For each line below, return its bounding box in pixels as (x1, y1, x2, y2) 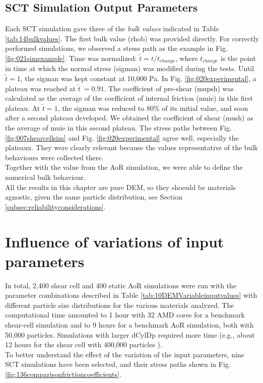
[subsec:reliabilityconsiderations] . (5, 201, 106, 212)
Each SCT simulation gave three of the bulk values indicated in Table (5, 23, 219, 34)
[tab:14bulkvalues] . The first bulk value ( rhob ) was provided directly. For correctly (5, 33, 259, 43)
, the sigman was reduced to (57, 102, 145, 113)
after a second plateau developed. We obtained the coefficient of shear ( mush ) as (5, 112, 253, 123)
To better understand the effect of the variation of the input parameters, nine (5, 349, 244, 359)
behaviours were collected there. (5, 152, 104, 162)
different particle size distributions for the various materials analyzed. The (5, 299, 234, 310)
